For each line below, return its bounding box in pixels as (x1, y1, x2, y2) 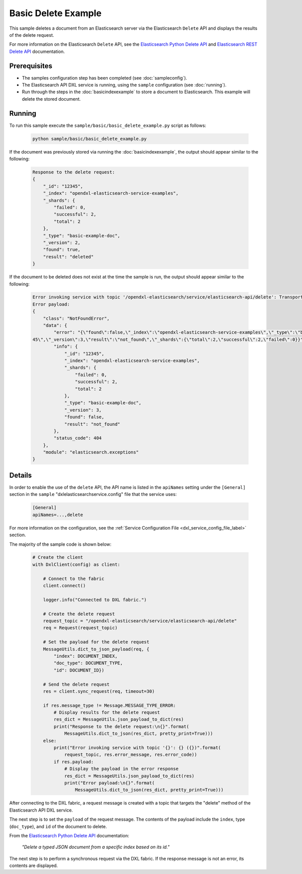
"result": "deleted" (43, 254, 94, 259)
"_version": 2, (43, 240, 81, 245)
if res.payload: (53, 759, 94, 765)
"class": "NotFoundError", (43, 315, 110, 321)
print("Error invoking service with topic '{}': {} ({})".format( (53, 745, 221, 751)
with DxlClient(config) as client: (32, 561, 120, 567)
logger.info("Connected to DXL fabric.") (43, 597, 147, 603)
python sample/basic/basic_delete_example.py (32, 136, 147, 141)
